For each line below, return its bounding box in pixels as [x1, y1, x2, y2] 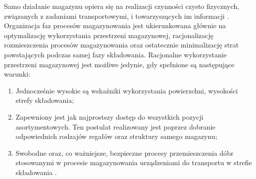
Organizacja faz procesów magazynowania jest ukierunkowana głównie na [4, 20, 226, 31]
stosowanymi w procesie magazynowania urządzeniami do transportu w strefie [15, 157, 252, 168]
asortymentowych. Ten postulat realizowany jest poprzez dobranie [15, 121, 216, 132]
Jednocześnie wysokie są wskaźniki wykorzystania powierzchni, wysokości [15, 85, 238, 95]
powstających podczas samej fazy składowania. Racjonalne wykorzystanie [4, 49, 227, 59]
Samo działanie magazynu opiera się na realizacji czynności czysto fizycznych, [4, 1, 240, 11]
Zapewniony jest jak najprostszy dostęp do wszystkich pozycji [15, 111, 204, 122]
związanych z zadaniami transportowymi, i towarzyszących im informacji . [4, 10, 229, 21]
